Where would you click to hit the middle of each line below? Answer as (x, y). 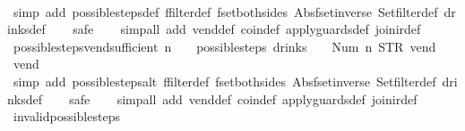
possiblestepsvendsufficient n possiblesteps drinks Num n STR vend (224, 46)
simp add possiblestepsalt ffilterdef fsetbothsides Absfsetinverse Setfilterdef (224, 81)
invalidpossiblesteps (66, 116)
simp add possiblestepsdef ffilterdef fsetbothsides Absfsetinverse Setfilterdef (225, 11)
